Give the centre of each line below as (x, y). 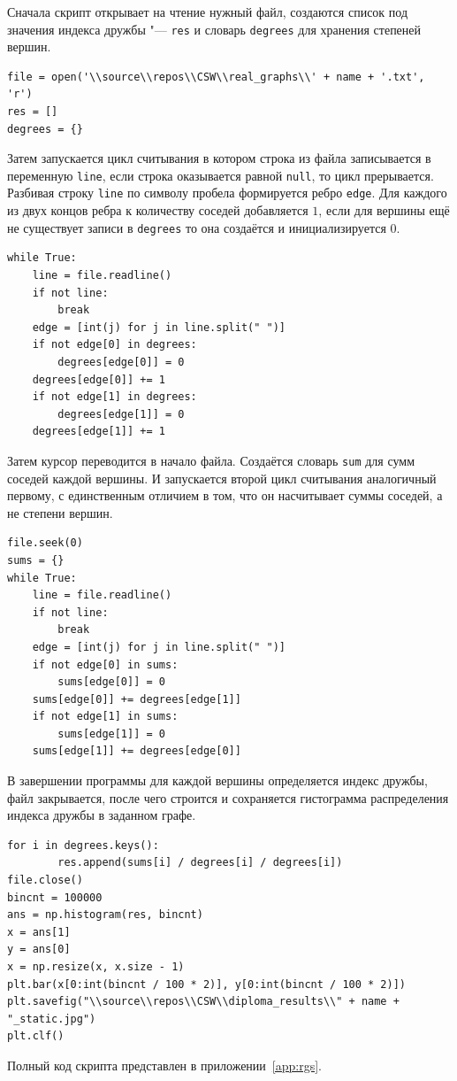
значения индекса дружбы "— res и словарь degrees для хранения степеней (214, 29)
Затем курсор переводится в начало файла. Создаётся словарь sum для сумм (211, 460)
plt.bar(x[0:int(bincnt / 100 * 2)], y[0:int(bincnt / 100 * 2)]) (207, 984)
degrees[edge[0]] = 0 (121, 362)
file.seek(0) (45, 543)
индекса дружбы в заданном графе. (102, 815)
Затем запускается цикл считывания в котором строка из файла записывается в (219, 158)
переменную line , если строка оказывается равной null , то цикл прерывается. (221, 175)
